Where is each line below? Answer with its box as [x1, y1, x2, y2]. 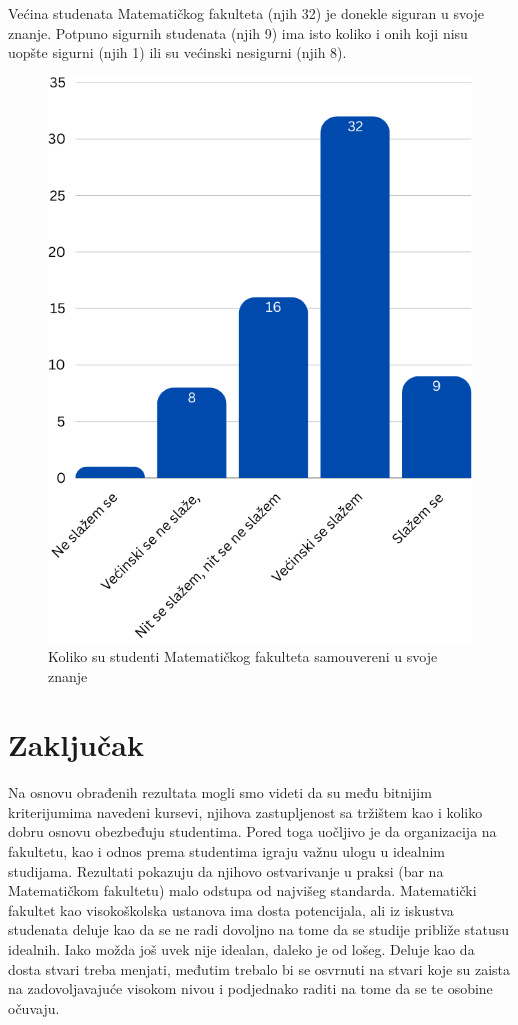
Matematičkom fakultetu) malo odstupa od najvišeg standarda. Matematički [8, 880, 477, 901]
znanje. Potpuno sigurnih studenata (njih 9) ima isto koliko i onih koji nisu [8, 22, 468, 43]
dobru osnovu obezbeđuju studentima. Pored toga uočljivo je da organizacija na [8, 821, 497, 842]
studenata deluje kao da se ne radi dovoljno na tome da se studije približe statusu [8, 919, 510, 940]
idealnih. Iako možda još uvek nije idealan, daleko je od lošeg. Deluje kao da [8, 938, 475, 959]
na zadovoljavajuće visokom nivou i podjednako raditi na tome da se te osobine [8, 978, 493, 999]
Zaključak [8, 724, 144, 765]
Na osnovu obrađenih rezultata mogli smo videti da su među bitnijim [8, 782, 432, 803]
